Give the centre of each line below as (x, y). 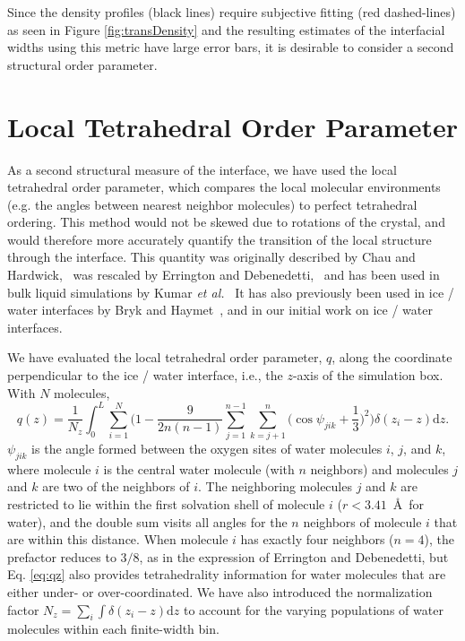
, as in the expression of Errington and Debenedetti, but (294, 556)
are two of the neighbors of (116, 486)
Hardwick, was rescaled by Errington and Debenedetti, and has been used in (224, 275)
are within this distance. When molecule (118, 539)
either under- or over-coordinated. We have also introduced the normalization (220, 592)
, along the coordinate (392, 357)
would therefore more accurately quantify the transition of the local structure (220, 239)
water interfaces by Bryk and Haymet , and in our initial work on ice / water (220, 310)
